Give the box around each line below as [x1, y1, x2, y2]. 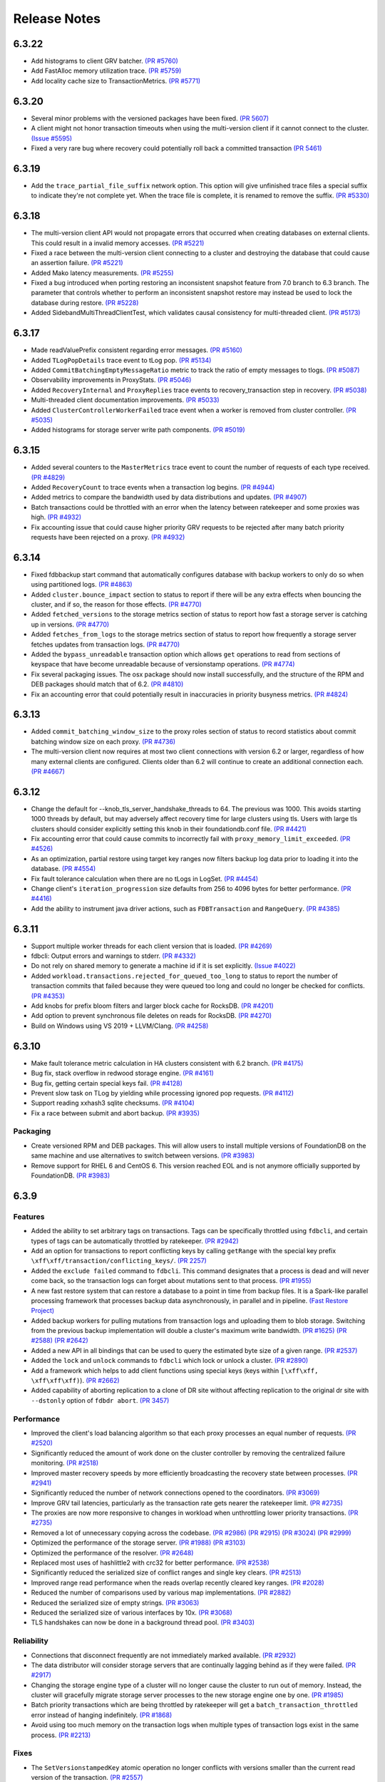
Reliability [13, 1636, 49, 1646]
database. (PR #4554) [31, 865, 96, 873]
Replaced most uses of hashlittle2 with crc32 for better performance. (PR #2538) [31, 1558, 270, 1567]
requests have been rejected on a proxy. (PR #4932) [31, 532, 185, 541]
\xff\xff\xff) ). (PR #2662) [31, 1376, 120, 1385]
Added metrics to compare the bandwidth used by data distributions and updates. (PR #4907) [31, 493, 307, 502]
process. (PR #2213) [31, 1731, 91, 1739]
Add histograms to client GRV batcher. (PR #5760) [31, 57, 178, 66]
